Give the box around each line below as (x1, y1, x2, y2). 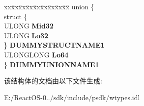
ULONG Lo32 (4, 30, 49, 40)
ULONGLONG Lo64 (4, 49, 69, 59)
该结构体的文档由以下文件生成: (4, 76, 102, 86)
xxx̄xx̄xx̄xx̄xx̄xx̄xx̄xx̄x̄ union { (4, 1, 94, 11)
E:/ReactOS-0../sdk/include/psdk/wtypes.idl (4, 92, 140, 102)
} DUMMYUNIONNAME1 (4, 59, 99, 69)
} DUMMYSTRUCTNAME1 (4, 40, 105, 50)
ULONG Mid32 (4, 21, 54, 31)
